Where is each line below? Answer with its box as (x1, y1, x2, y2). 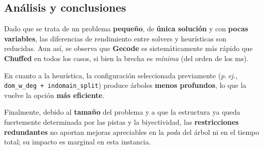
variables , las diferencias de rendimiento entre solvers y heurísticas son (4, 33, 227, 43)
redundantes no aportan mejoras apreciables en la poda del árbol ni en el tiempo (4, 126, 259, 137)
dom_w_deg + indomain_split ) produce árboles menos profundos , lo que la (4, 80, 246, 90)
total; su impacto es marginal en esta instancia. (4, 136, 151, 147)
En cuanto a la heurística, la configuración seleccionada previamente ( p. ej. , (4, 70, 238, 80)
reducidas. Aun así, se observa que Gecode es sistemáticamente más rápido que (4, 43, 253, 54)
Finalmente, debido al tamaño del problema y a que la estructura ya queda (4, 107, 241, 117)
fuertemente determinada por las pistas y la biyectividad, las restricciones (4, 117, 239, 127)
